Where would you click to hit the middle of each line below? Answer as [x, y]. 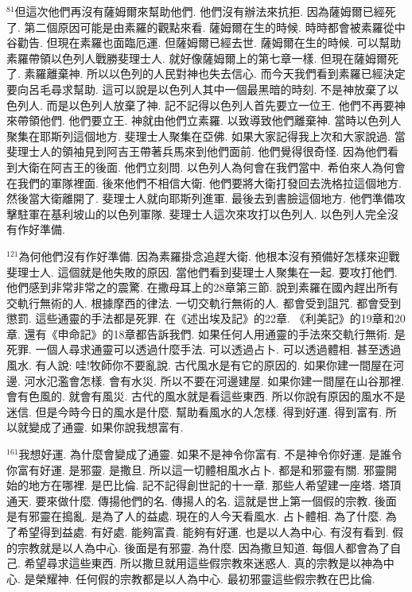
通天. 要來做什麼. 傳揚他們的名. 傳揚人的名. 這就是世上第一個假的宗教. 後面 [202, 500]
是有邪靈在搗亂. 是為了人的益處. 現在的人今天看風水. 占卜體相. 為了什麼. [194, 516]
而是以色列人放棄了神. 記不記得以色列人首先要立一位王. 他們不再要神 [226, 104]
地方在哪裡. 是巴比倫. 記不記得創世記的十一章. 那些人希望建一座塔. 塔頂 [215, 485]
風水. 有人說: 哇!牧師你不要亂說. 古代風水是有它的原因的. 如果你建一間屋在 [200, 365]
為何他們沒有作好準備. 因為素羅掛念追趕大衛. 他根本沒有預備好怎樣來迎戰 [209, 255]
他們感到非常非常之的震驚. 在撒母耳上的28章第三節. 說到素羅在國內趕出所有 [203, 287]
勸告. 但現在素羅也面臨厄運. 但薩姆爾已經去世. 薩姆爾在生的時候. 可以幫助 [209, 43]
